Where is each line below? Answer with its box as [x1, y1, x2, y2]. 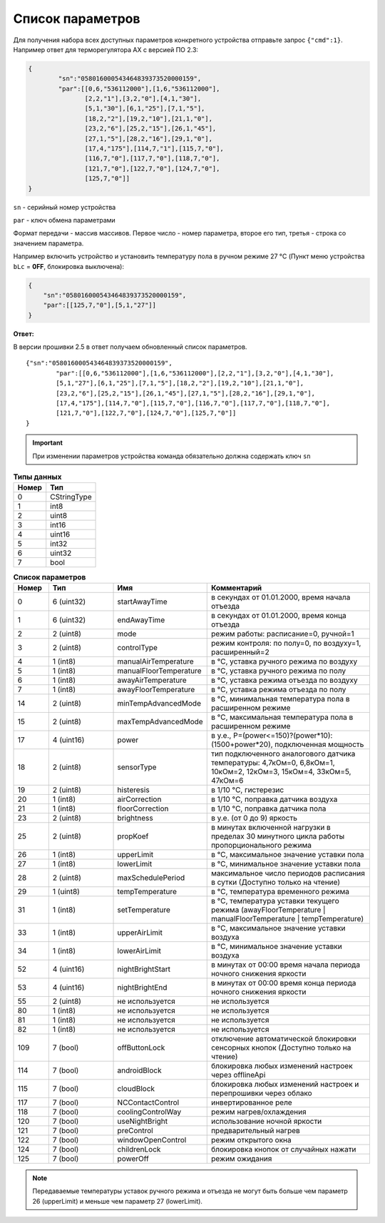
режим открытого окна [210, 1135, 292, 1145]
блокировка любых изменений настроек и [210, 1079, 359, 1089]
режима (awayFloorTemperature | [210, 905, 326, 915]
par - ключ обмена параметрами [13, 215, 115, 224]
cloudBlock [117, 1083, 155, 1093]
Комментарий [210, 582, 262, 592]
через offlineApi [210, 1070, 266, 1080]
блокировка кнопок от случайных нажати [210, 1144, 356, 1154]
